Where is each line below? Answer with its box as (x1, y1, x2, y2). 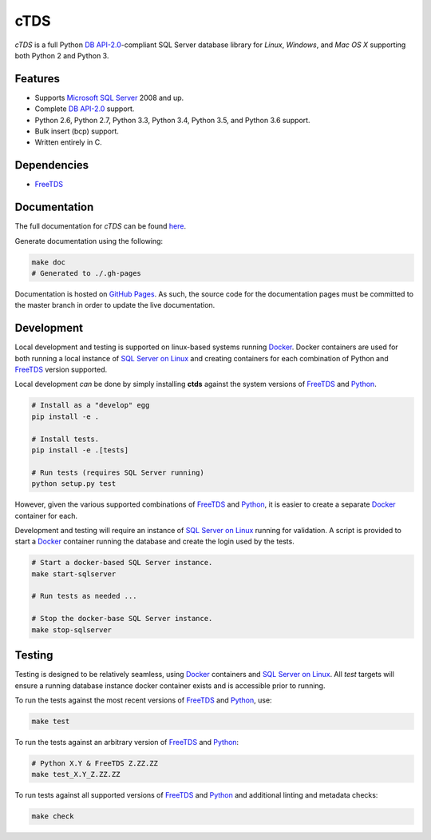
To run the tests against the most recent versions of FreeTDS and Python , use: (14, 695, 272, 705)
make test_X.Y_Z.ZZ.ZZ (31, 770, 121, 779)
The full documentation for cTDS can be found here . (14, 221, 187, 231)
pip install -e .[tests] (31, 445, 129, 455)
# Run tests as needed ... (31, 591, 137, 601)
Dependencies (14, 158, 89, 172)
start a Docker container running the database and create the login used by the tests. (14, 536, 295, 547)
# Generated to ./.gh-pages (31, 269, 141, 277)
